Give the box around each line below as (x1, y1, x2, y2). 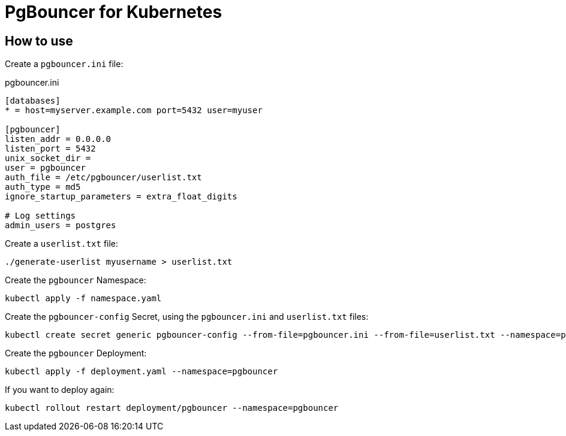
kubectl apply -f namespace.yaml (5, 293, 162, 304)
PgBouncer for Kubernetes (5, 2, 222, 22)
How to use (5, 33, 73, 49)
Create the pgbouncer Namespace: (5, 275, 146, 286)
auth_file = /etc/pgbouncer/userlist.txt (5, 172, 202, 183)
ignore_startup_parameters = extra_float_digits (5, 192, 237, 202)
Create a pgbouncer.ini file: (5, 59, 124, 69)
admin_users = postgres (5, 220, 116, 231)
